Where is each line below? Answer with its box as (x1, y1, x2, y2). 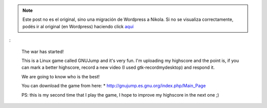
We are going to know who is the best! (21, 73, 100, 79)
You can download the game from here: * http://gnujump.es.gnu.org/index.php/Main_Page (21, 83, 206, 89)
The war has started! (21, 49, 64, 54)
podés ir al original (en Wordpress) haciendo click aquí (22, 23, 133, 29)
